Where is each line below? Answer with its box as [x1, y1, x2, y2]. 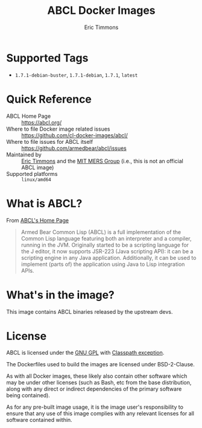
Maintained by [6, 151, 42, 158]
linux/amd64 [21, 177, 51, 183]
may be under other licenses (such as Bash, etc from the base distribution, [6, 379, 192, 386]
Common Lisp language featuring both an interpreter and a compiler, [21, 235, 192, 242]
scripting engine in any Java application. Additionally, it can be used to [21, 254, 197, 261]
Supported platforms [6, 170, 58, 177]
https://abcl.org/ [21, 118, 62, 126]
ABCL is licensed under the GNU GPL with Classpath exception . [6, 349, 165, 357]
